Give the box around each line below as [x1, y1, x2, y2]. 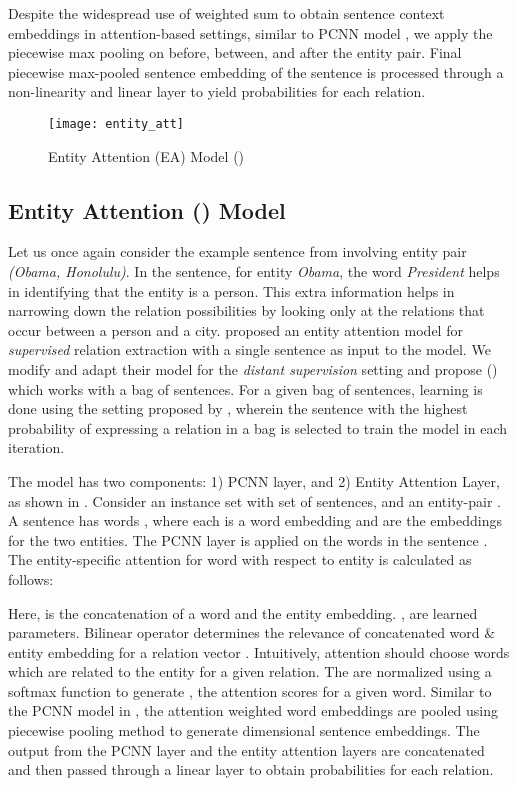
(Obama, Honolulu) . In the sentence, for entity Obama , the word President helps [8, 261, 500, 282]
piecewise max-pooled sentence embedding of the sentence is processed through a [8, 61, 504, 82]
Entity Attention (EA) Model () [48, 145, 245, 166]
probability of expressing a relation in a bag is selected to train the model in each [8, 417, 508, 438]
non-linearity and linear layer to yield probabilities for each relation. [8, 81, 426, 102]
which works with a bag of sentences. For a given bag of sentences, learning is [8, 378, 483, 399]
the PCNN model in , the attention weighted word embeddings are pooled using [8, 700, 499, 721]
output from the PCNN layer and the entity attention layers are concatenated [8, 739, 485, 760]
